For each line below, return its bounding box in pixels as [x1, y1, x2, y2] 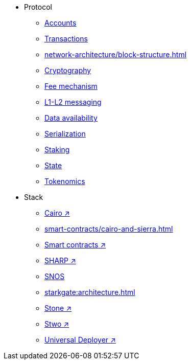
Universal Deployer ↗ [44, 335, 116, 344]
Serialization [44, 129, 86, 138]
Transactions [44, 34, 88, 43]
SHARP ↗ [44, 256, 76, 265]
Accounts [44, 18, 77, 27]
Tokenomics [44, 177, 85, 186]
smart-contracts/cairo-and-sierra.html [44, 224, 173, 233]
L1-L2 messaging [44, 98, 102, 106]
